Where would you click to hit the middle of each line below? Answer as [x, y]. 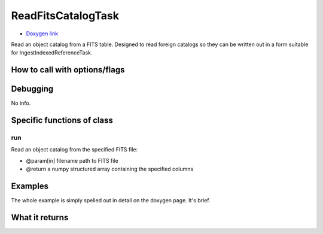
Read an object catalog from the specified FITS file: [74, 150]
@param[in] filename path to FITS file [72, 160]
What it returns [40, 218]
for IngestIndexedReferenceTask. [52, 53]
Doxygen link [42, 34]
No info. [21, 103]
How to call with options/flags [68, 70]
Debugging [32, 89]
